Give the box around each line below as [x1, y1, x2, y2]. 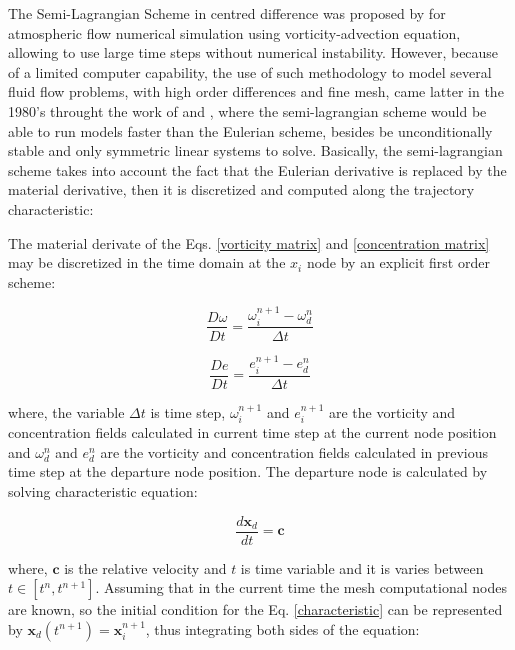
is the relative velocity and [64, 557, 227, 578]
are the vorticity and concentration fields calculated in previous [100, 441, 489, 462]
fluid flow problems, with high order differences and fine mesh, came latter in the [8, 81, 504, 102]
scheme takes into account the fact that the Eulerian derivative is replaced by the [8, 159, 507, 180]
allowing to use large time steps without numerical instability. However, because [8, 42, 499, 63]
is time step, [150, 401, 226, 422]
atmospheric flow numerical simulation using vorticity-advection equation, [8, 22, 461, 43]
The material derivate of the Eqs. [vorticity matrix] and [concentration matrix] [8, 232, 490, 253]
